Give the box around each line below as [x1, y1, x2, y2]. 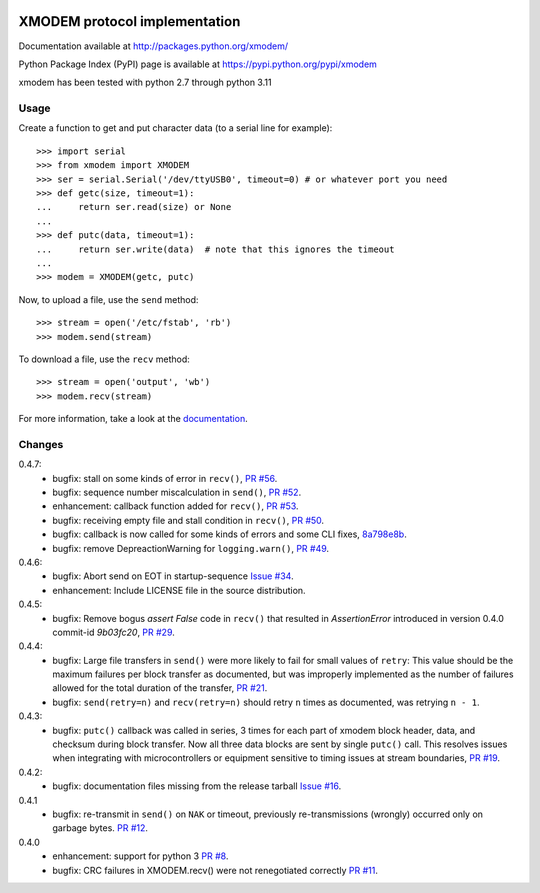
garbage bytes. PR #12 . [52, 822, 149, 834]
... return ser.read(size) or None [36, 201, 232, 213]
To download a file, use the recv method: [18, 353, 190, 365]
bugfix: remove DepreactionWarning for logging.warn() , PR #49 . [52, 542, 330, 554]
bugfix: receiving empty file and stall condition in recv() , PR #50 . [52, 514, 325, 526]
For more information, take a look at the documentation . [18, 413, 249, 425]
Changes [18, 437, 64, 451]
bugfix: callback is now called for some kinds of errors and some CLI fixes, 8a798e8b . [52, 528, 407, 540]
